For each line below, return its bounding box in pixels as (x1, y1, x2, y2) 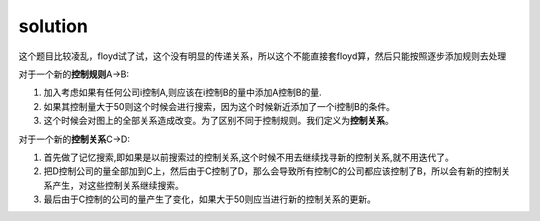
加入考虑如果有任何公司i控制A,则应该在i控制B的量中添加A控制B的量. (43, 86, 322, 99)
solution (18, 15, 89, 37)
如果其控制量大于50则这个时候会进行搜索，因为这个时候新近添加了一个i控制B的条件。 (43, 100, 395, 112)
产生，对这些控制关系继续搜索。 (51, 179, 184, 191)
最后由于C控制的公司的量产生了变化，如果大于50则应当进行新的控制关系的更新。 (43, 193, 377, 205)
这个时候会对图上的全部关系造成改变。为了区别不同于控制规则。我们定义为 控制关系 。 (43, 115, 394, 127)
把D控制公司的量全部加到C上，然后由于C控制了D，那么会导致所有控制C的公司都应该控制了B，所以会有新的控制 (43, 165, 502, 177)
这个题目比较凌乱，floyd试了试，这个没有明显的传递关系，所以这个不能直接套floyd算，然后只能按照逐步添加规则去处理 (18, 50, 507, 62)
